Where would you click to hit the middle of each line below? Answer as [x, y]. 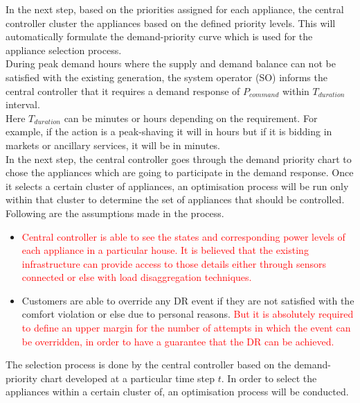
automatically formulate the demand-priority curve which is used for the [159, 36]
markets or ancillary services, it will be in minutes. [113, 145]
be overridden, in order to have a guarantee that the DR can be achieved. [178, 341]
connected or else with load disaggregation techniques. [137, 277]
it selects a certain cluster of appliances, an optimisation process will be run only [177, 186]
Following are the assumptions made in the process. [115, 213]
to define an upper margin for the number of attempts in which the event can [186, 328]
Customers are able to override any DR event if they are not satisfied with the [188, 300]
